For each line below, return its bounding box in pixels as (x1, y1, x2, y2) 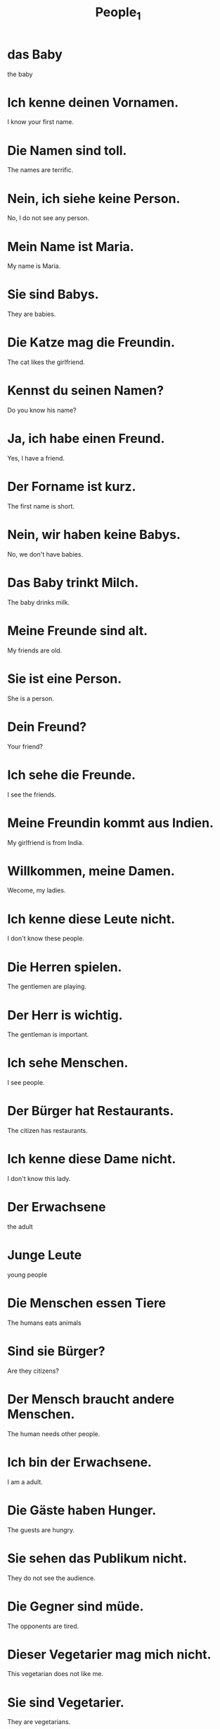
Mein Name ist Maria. (7, 238, 135, 255)
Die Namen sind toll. (7, 142, 127, 159)
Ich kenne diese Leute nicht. (7, 911, 176, 927)
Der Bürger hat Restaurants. (7, 1103, 174, 1119)
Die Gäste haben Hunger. (7, 1502, 157, 1518)
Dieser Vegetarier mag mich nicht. (7, 1646, 212, 1662)
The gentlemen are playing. (7, 982, 86, 991)
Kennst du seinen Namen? (7, 382, 164, 399)
